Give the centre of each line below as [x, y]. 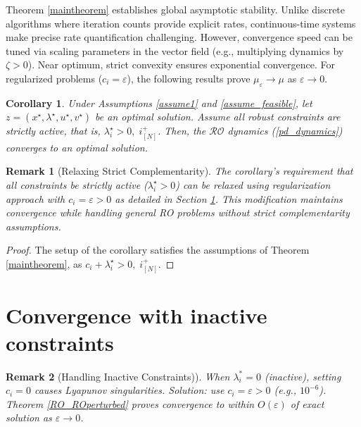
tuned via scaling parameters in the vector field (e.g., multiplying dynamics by [175, 50]
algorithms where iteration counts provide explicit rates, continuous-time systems [181, 23]
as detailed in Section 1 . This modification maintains [229, 198]
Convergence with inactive [137, 315]
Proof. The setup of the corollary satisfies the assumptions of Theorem [158, 250]
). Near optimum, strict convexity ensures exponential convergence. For [181, 64]
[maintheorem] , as [44, 263]
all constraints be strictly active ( [77, 184]
